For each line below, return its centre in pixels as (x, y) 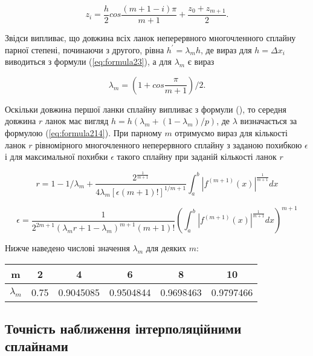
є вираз (201, 61)
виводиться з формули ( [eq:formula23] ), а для (88, 61)
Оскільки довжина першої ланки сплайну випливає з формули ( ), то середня (146, 109)
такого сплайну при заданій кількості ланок (197, 157)
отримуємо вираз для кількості (231, 133)
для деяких (166, 248)
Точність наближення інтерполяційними (123, 328)
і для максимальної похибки (56, 157)
